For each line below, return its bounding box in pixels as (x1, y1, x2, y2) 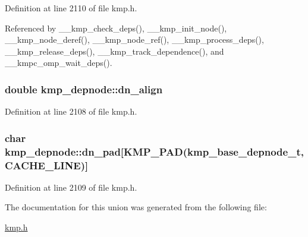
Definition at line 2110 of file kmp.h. (5, 2, 137, 14)
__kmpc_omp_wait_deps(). (5, 56, 112, 69)
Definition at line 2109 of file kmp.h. (5, 181, 137, 193)
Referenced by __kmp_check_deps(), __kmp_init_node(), (5, 21, 227, 34)
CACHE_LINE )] (5, 157, 89, 172)
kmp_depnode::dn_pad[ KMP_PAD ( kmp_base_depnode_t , (5, 144, 304, 159)
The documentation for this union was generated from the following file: (5, 201, 267, 213)
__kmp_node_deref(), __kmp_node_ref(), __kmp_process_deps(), (5, 33, 264, 46)
